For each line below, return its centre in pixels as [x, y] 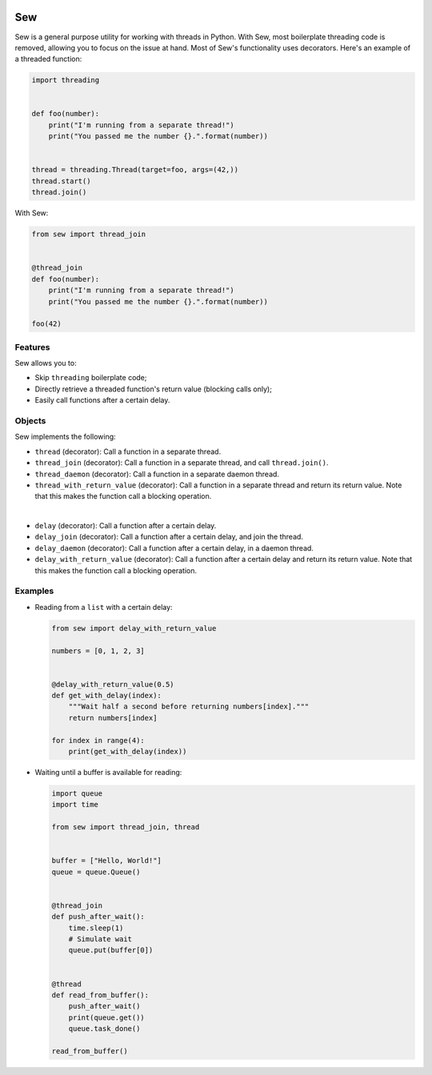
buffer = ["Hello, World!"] [106, 861]
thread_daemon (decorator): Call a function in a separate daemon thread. [157, 474]
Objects [30, 420]
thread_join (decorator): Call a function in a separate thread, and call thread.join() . [182, 463]
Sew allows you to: [46, 363]
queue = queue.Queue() [96, 872]
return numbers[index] [113, 718]
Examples [34, 591]
